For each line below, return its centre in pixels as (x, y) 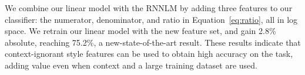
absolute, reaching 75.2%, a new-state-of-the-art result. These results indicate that (153, 42)
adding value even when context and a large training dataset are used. (131, 65)
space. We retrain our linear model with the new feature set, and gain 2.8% (140, 31)
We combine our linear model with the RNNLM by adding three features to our (149, 8)
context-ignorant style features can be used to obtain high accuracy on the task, (149, 54)
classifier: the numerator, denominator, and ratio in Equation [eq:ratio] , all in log (151, 19)
